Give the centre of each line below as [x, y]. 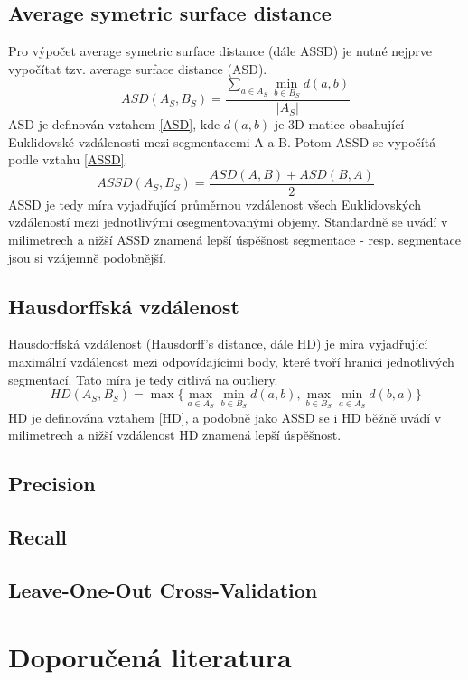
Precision [52, 484]
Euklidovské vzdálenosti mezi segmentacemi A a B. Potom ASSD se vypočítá [222, 141]
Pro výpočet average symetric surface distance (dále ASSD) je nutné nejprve [220, 51]
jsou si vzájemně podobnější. [87, 257]
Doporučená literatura [150, 656]
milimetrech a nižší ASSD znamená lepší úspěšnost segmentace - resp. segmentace [234, 240]
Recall [38, 537]
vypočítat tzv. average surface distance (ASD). [138, 68]
